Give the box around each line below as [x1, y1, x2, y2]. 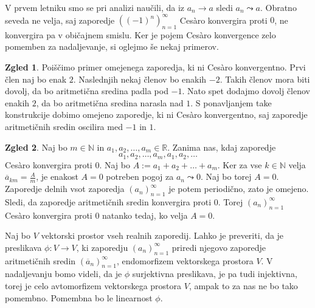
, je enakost [36, 170, 78, 183]
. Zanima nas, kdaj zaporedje [167, 140, 276, 153]
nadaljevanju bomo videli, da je [5, 267, 122, 280]
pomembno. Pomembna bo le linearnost [5, 291, 153, 304]
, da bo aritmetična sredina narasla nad [36, 96, 184, 109]
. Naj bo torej [200, 170, 252, 183]
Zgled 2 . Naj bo [5, 140, 67, 153]
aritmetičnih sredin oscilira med [5, 120, 123, 133]
